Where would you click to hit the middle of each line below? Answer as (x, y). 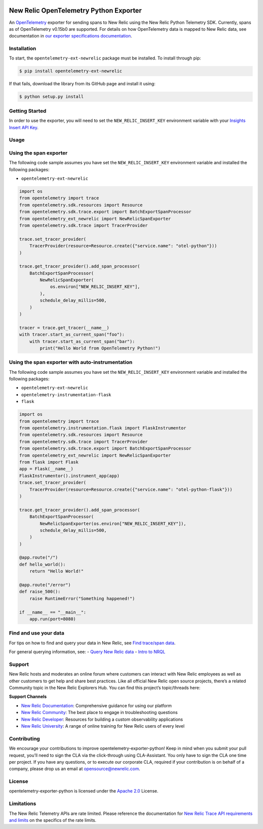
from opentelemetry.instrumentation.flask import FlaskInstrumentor (103, 428)
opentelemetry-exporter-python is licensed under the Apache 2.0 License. (84, 791)
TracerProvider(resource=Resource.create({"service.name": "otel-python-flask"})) (131, 489)
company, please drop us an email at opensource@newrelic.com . (75, 769)
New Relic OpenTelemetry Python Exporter (75, 10)
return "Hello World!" (56, 571)
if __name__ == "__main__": (53, 612)
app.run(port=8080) (53, 619)
